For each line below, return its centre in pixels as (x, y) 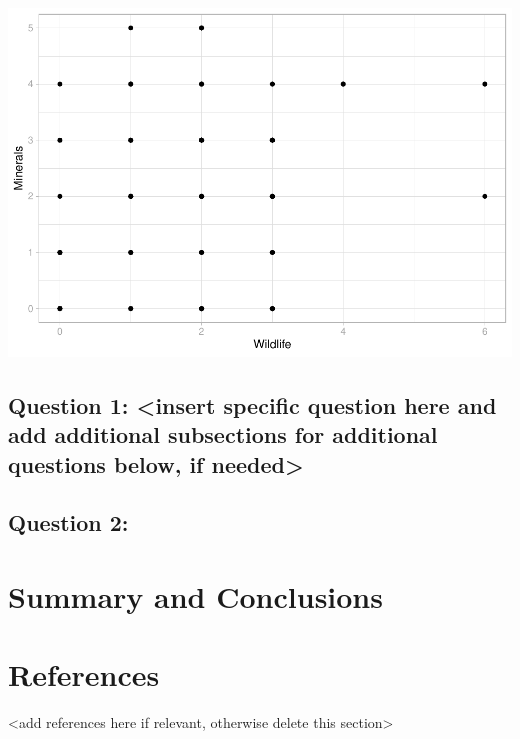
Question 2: (68, 522)
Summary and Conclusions (195, 596)
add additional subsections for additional (223, 434)
